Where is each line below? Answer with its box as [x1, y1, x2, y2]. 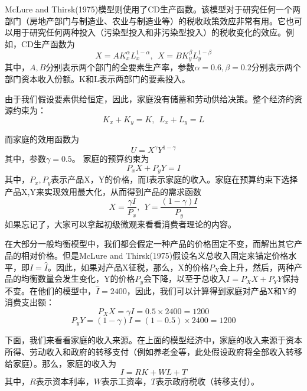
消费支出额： [5, 296, 54, 308]
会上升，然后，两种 [219, 260, 294, 273]
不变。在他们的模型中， [5, 284, 96, 296]
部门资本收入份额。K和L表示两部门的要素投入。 [5, 72, 190, 84]
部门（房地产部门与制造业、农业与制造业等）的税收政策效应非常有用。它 [5, 14, 286, 27]
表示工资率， [101, 375, 151, 387]
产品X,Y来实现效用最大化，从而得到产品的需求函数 [5, 185, 201, 197]
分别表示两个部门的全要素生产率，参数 [45, 61, 195, 73]
